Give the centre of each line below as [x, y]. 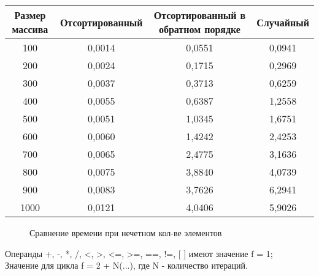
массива [30, 29]
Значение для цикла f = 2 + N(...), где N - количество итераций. [126, 265]
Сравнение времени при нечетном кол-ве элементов [126, 233]
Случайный [283, 22]
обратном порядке [199, 29]
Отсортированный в [200, 15]
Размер [30, 15]
